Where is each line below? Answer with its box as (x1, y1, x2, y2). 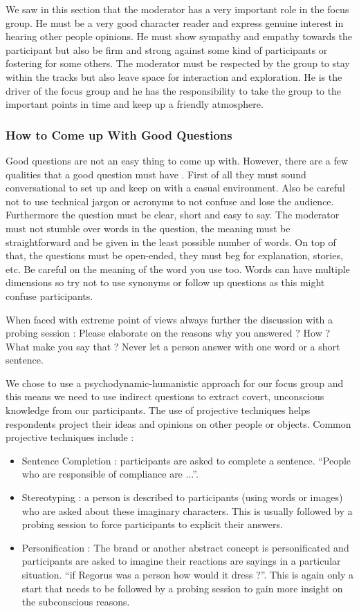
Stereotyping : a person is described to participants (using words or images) (21, 490, 343, 505)
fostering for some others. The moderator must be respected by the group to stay (6, 56, 350, 70)
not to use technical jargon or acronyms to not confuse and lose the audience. (6, 194, 334, 208)
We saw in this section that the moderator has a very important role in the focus (6, 2, 349, 16)
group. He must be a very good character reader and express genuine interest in (6, 15, 344, 30)
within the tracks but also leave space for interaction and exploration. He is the (6, 69, 342, 84)
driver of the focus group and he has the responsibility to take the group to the (6, 83, 342, 97)
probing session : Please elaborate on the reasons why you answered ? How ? (6, 326, 331, 340)
